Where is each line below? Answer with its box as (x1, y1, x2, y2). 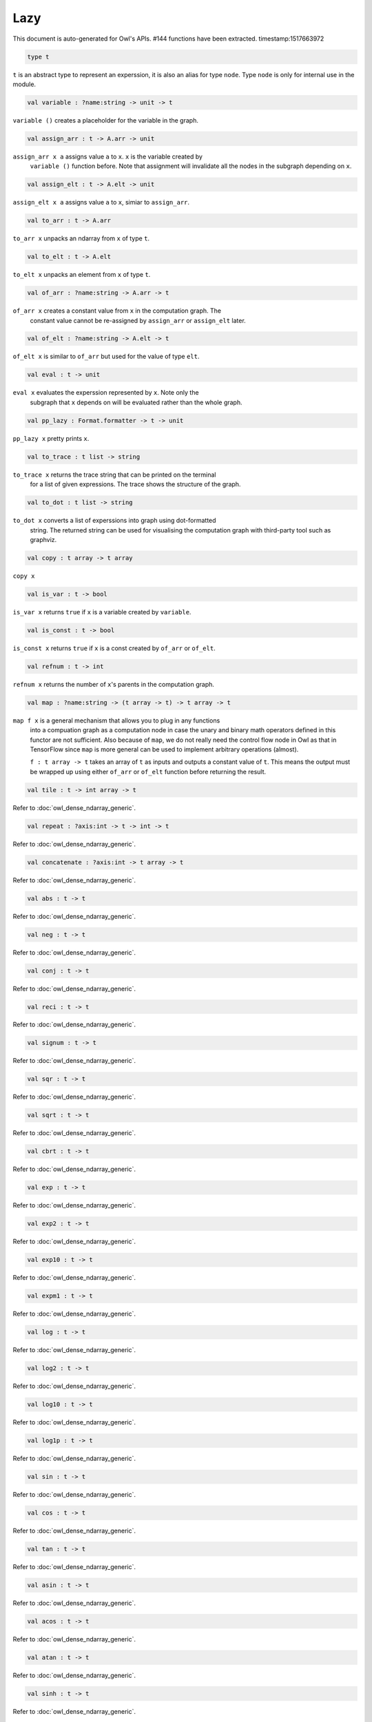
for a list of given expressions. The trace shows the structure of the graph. (30, 480, 241, 488)
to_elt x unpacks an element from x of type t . (12, 271, 151, 279)
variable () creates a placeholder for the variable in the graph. (12, 116, 199, 124)
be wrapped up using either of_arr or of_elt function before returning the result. (30, 767, 267, 776)
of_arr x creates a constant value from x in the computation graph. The (12, 307, 222, 315)
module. (12, 80, 37, 88)
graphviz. (30, 535, 57, 543)
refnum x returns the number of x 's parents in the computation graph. (12, 680, 215, 688)
